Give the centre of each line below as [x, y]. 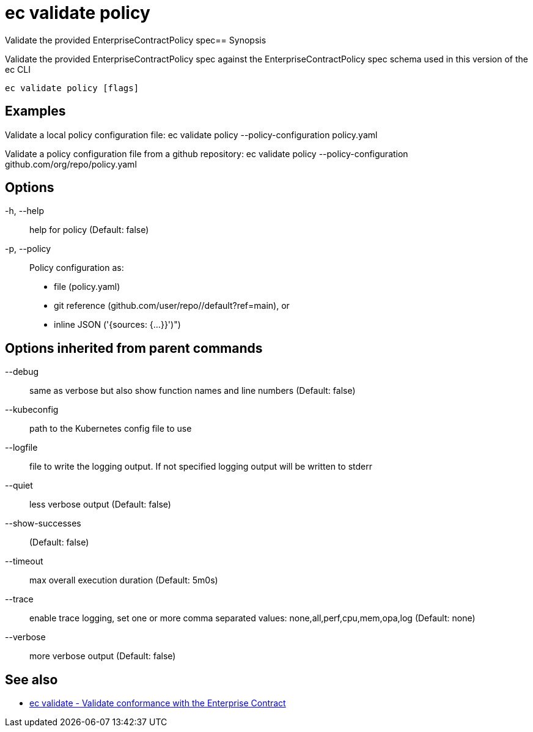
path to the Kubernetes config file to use [111, 429]
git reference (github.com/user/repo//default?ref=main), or [172, 306]
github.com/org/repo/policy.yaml [71, 164]
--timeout [24, 561]
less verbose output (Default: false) [100, 505]
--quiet [19, 486]
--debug [22, 372]
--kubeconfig [32, 410]
